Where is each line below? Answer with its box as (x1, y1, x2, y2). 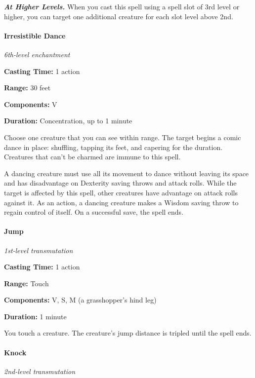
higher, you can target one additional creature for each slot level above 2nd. (4, 11, 233, 21)
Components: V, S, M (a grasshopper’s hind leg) (4, 295, 157, 305)
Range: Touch (4, 278, 49, 288)
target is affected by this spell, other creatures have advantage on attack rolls (4, 187, 238, 197)
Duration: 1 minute (4, 311, 67, 321)
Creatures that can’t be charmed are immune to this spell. (4, 151, 181, 162)
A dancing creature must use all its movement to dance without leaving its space (4, 168, 249, 178)
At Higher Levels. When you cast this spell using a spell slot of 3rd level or (4, 1, 240, 11)
